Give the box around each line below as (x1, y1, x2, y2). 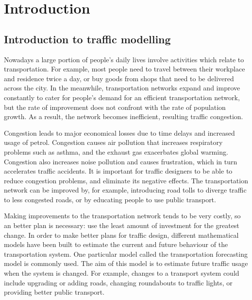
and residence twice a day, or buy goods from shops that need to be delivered (4, 73, 234, 83)
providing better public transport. (4, 287, 105, 297)
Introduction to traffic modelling (4, 31, 171, 46)
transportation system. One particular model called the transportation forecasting (4, 248, 248, 259)
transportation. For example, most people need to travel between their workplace (4, 64, 245, 74)
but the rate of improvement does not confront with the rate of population (4, 102, 226, 112)
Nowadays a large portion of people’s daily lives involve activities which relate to (4, 54, 244, 64)
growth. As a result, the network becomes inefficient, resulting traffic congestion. (4, 111, 243, 122)
